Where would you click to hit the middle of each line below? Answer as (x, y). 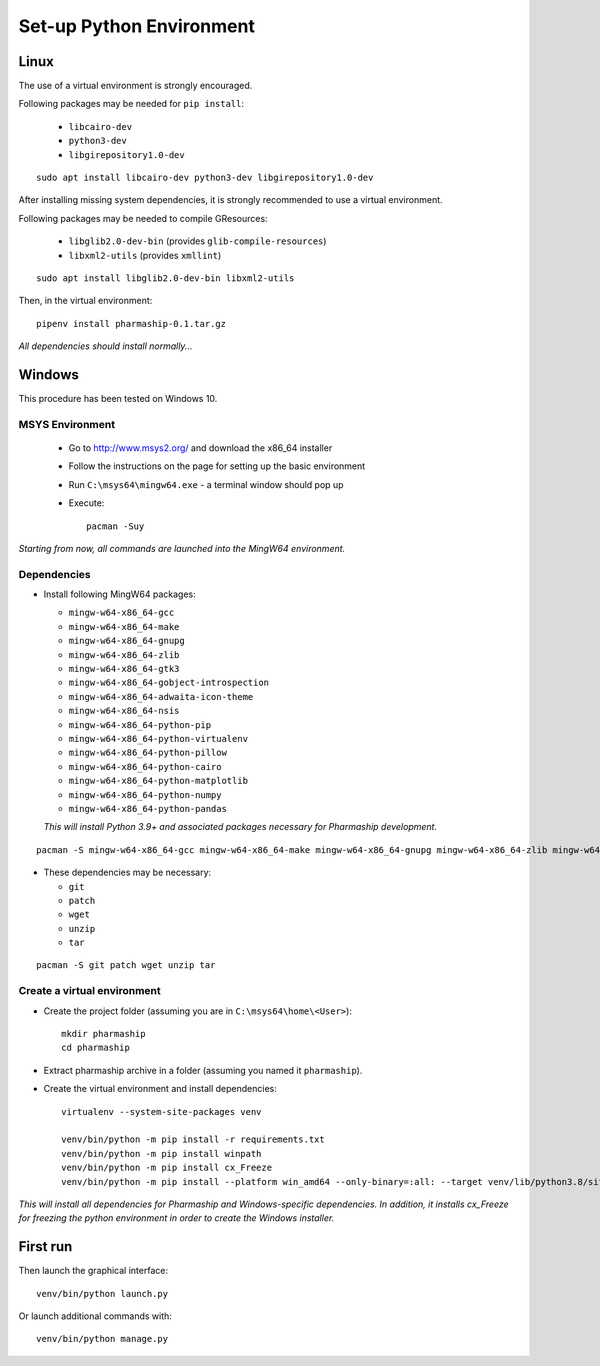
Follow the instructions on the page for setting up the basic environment (217, 466)
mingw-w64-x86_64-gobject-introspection (169, 683)
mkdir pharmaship (103, 1033)
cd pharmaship (95, 1048)
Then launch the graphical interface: (93, 1271)
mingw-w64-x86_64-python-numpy (145, 794)
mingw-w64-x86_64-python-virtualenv (158, 738)
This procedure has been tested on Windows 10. (118, 399)
